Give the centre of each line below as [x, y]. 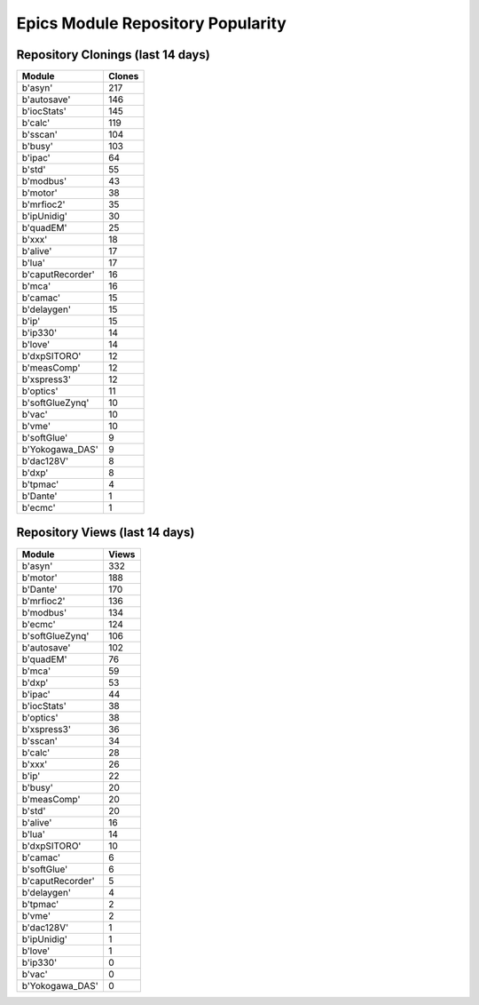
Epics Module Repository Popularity [152, 23]
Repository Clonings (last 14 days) [113, 55]
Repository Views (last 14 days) [106, 533]
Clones [123, 76]
